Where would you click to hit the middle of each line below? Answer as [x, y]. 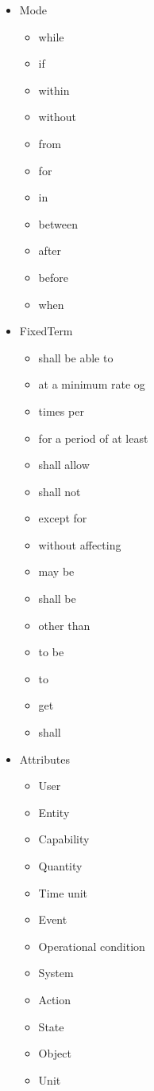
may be [56, 571]
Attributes [44, 759]
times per [61, 411]
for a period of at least [93, 438]
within [54, 90]
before [53, 277]
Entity [54, 812]
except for [63, 518]
